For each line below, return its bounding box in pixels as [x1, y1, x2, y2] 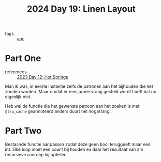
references [5, 69, 27, 75]
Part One [5, 53, 41, 64]
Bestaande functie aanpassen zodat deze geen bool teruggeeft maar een [5, 142, 151, 147]
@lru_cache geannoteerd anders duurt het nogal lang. [5, 108, 111, 114]
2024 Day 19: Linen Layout [27, 3, 136, 15]
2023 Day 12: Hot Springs [17, 74, 69, 80]
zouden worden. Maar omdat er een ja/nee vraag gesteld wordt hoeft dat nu [5, 89, 157, 95]
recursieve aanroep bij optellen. [5, 152, 68, 158]
